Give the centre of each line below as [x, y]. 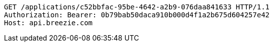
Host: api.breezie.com [48, 23]
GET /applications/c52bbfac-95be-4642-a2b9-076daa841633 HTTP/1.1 [137, 7]
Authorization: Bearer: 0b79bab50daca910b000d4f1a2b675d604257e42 [137, 15]
